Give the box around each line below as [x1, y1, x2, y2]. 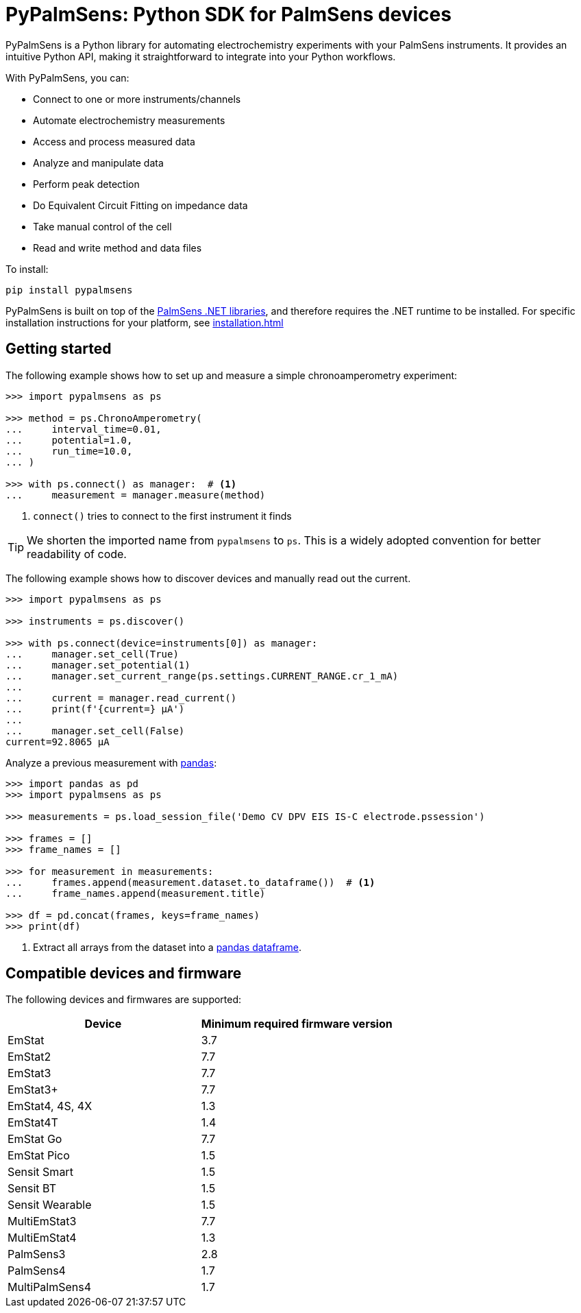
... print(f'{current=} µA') [5, 703, 185, 714]
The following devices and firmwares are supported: [5, 993, 242, 1006]
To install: [5, 263, 49, 275]
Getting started [5, 340, 112, 358]
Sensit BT [8, 1181, 56, 1196]
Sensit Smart [8, 1165, 73, 1179]
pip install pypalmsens [5, 284, 133, 296]
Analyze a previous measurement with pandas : [5, 756, 217, 769]
